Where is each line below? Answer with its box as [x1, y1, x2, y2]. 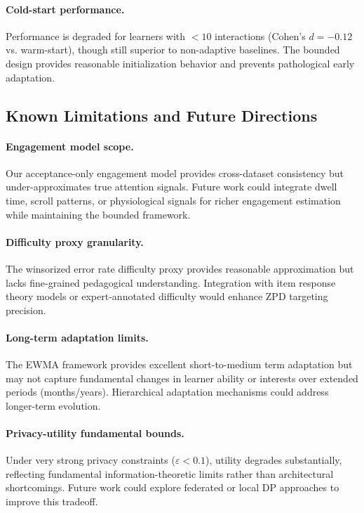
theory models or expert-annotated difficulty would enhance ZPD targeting [6, 289, 328, 304]
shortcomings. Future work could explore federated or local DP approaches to [6, 480, 339, 495]
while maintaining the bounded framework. [6, 207, 191, 221]
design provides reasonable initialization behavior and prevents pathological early [6, 56, 355, 70]
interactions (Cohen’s [215, 28, 306, 43]
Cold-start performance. [6, 1, 125, 16]
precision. [6, 302, 46, 317]
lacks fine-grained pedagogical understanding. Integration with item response [6, 275, 336, 290]
